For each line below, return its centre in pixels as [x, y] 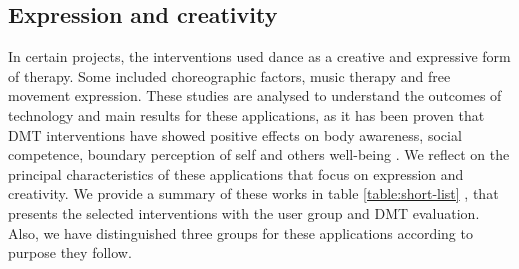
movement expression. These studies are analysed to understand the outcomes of [255, 95]
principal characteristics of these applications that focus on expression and [236, 173]
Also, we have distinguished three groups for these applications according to [240, 232]
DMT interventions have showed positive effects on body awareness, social [235, 134]
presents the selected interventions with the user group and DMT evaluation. [244, 212]
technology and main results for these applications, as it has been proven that [246, 114]
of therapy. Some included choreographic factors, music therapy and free [229, 75]
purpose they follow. [70, 252]
